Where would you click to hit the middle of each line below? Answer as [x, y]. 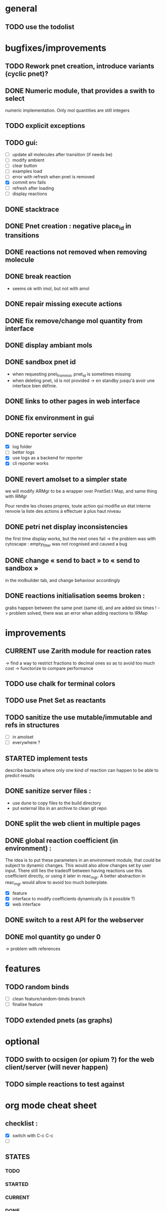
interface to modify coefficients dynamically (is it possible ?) [74, 898]
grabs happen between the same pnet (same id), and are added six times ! [81, 608]
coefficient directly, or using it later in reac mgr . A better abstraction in [75, 877]
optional [22, 1041]
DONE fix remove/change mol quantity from [74, 321]
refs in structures [32, 725]
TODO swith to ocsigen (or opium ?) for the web [80, 1060]
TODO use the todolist [40, 27]
